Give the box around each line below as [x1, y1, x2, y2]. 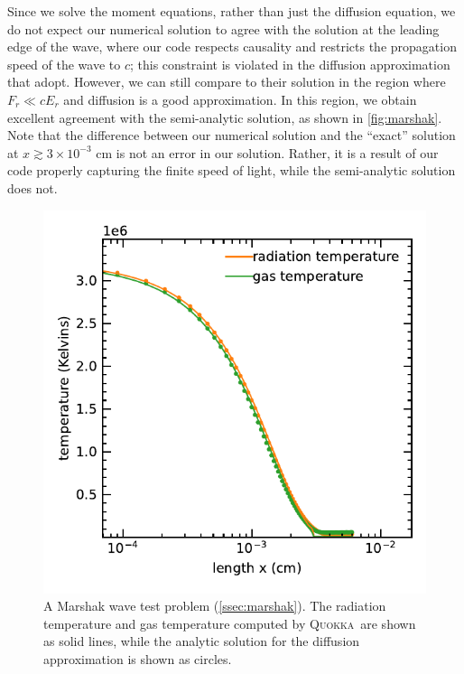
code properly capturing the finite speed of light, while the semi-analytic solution [7, 161, 456, 180]
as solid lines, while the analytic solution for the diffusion [43, 632, 360, 651]
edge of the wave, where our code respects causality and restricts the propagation [7, 37, 457, 56]
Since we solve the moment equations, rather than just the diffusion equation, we [7, 2, 456, 20]
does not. [7, 178, 58, 197]
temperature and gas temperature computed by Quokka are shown [43, 613, 416, 632]
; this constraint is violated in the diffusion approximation [130, 54, 450, 73]
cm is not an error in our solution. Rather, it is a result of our [96, 143, 439, 162]
